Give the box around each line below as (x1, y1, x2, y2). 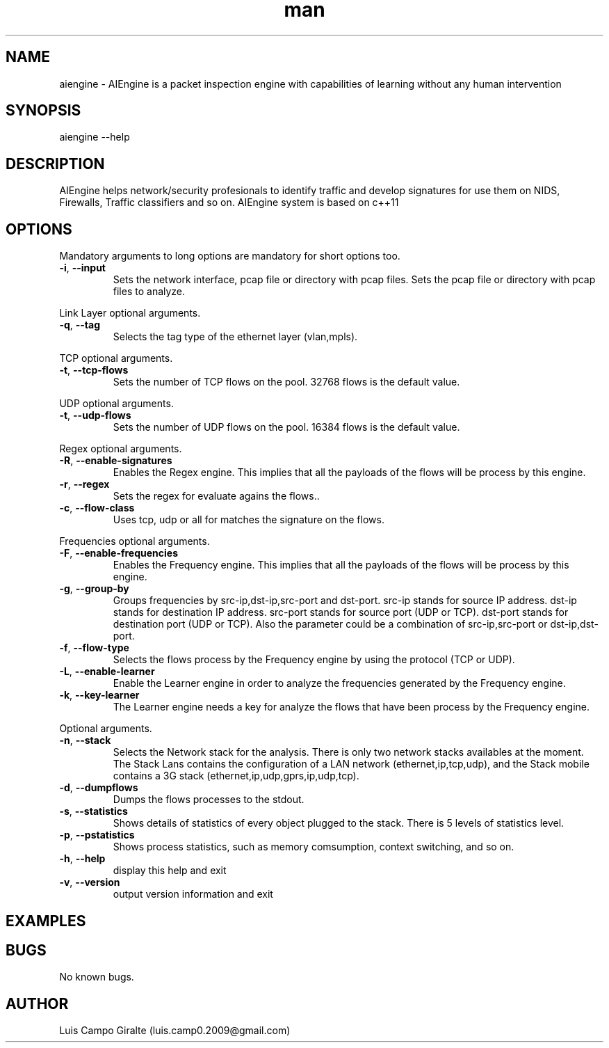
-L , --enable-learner (59, 665, 155, 678)
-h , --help (59, 852, 106, 865)
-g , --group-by (59, 582, 129, 595)
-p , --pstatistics (59, 829, 135, 841)
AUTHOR (6, 994, 69, 1013)
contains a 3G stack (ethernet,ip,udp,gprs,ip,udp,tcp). (113, 770, 359, 782)
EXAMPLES (6, 912, 86, 930)
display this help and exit (113, 864, 227, 877)
